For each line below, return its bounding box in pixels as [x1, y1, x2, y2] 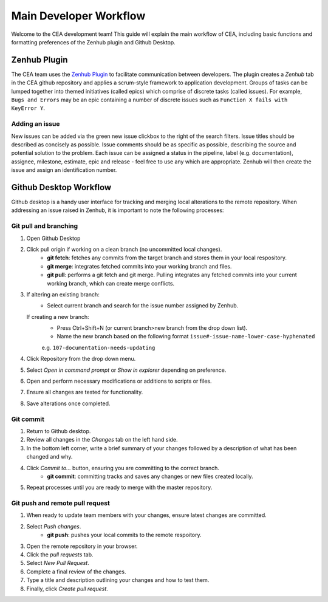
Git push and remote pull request [11, 499, 111, 507]
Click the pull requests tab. [26, 550, 94, 558]
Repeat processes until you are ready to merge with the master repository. [26, 484, 213, 491]
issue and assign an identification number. [11, 166, 117, 174]
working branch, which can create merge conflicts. [47, 279, 175, 287]
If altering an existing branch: [26, 290, 100, 298]
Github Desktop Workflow [11, 182, 112, 193]
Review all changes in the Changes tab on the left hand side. [26, 436, 179, 443]
